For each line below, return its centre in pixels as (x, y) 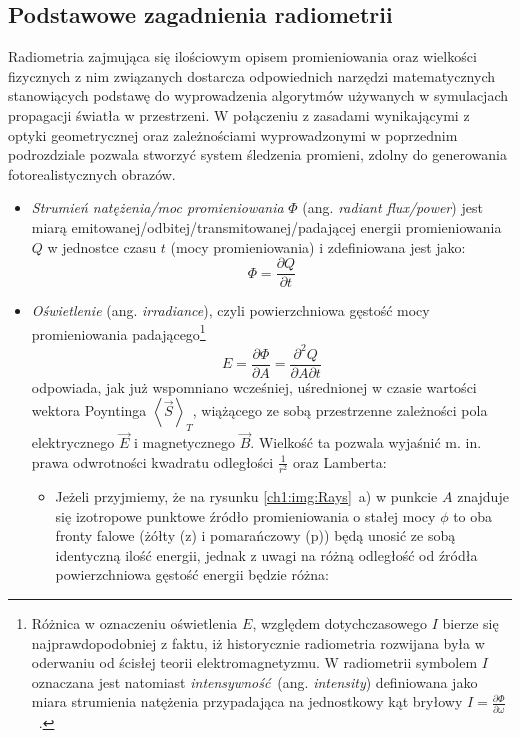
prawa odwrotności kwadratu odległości (152, 461)
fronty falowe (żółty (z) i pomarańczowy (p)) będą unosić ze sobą (255, 535)
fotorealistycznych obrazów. (92, 173)
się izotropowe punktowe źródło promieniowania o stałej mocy (245, 515)
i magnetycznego (184, 442)
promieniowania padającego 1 (118, 332)
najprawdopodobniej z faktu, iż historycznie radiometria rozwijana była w (258, 642)
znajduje (483, 495)
